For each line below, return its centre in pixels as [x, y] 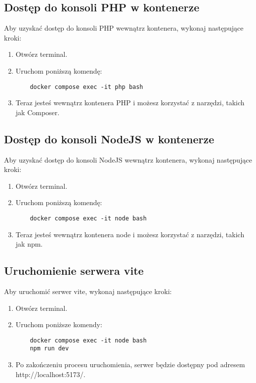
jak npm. [29, 244]
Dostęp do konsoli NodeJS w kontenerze [109, 139]
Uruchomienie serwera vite [74, 271]
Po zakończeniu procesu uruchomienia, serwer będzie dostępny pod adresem [130, 364]
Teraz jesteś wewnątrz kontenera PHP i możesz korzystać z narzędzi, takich [130, 103]
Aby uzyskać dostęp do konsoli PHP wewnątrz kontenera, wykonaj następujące [124, 28]
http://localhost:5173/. [50, 374]
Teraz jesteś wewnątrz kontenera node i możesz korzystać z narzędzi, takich [130, 234]
